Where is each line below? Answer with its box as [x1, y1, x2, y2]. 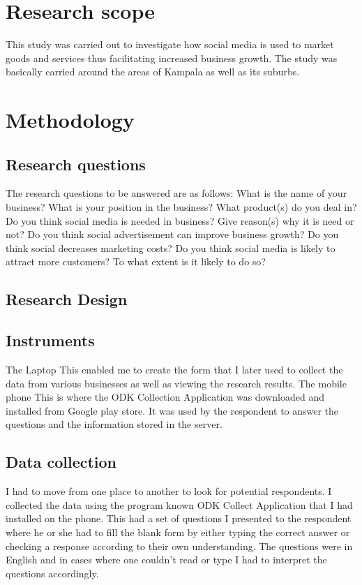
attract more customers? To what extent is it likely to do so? [6, 254, 266, 269]
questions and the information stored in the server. [6, 417, 223, 431]
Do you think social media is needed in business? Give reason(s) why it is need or [6, 213, 354, 228]
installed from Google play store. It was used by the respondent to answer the [6, 403, 339, 417]
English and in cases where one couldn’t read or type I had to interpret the [6, 552, 327, 567]
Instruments [6, 329, 95, 351]
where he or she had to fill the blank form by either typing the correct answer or [6, 524, 350, 539]
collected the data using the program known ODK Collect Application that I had [6, 497, 353, 512]
